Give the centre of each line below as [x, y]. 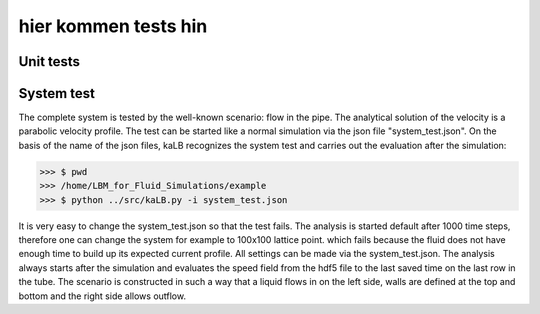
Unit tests [49, 61]
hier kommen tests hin [113, 26]
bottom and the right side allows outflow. [102, 296]
